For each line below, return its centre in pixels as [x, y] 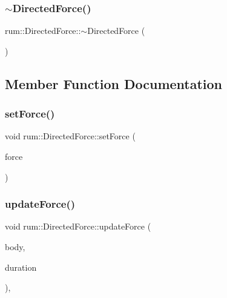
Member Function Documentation [114, 83]
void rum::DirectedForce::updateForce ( [78, 226]
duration [21, 267]
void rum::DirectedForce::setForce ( [70, 136]
